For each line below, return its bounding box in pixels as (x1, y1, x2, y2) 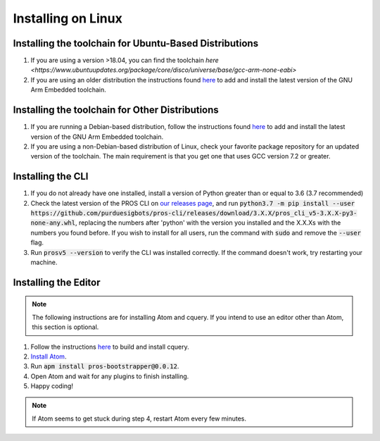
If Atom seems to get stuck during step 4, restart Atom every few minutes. (32, 414, 246, 423)
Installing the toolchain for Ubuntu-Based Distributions (13, 37, 259, 49)
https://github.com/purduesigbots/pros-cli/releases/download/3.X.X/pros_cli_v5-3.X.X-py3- (30, 209, 357, 217)
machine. (30, 258, 58, 266)
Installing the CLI (13, 170, 89, 182)
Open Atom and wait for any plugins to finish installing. (30, 372, 189, 380)
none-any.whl (30, 219, 76, 227)
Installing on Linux (13, 11, 122, 26)
